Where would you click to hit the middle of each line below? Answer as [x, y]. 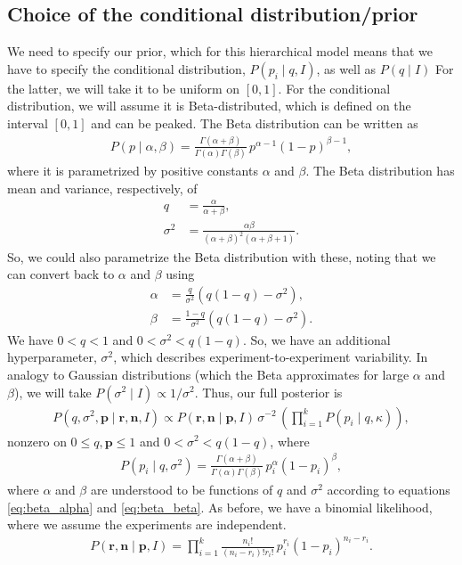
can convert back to [61, 274]
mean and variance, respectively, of [102, 188]
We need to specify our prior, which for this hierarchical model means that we [220, 51]
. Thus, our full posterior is [268, 392]
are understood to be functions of [182, 489]
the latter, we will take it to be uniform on [124, 88]
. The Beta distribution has [380, 171]
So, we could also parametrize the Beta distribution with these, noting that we [222, 256]
